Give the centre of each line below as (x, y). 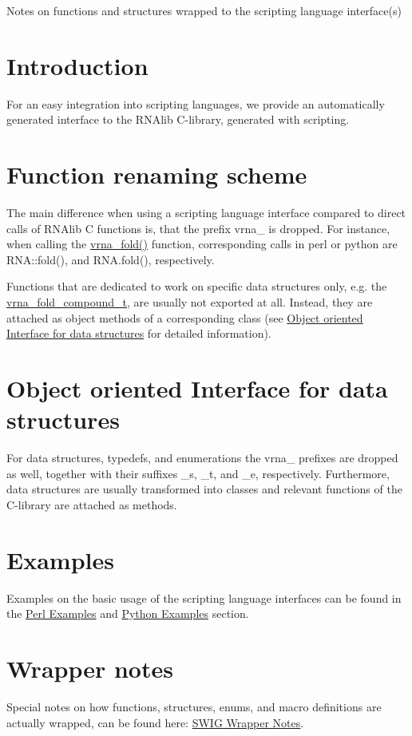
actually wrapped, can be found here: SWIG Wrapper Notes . (155, 722)
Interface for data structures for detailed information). (139, 333)
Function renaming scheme (157, 174)
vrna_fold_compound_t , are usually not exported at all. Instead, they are (190, 302)
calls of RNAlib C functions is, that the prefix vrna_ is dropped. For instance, (198, 228)
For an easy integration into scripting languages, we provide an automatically (196, 103)
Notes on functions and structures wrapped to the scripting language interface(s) (204, 10)
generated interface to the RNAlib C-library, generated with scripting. (178, 119)
